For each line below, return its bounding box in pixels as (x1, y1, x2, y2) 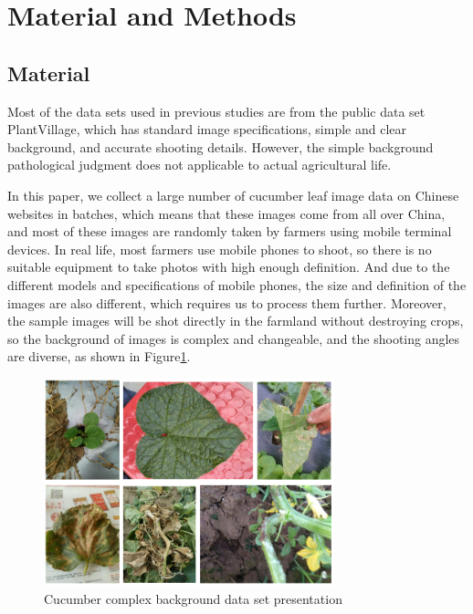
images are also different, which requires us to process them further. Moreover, (7, 293, 447, 312)
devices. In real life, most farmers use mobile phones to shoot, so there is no (7, 239, 432, 258)
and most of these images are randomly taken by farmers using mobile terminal (7, 222, 452, 241)
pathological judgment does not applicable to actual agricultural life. (7, 155, 392, 174)
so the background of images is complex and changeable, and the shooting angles (7, 328, 460, 348)
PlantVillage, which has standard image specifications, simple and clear (7, 120, 406, 139)
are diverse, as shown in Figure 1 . (7, 347, 191, 366)
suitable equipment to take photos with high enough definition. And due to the (7, 257, 450, 276)
